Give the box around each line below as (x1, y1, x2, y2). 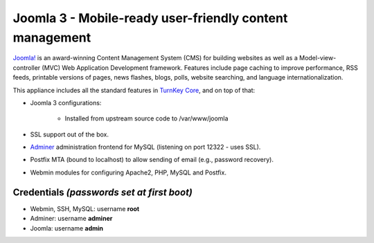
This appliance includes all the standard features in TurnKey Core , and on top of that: (12, 86, 256, 94)
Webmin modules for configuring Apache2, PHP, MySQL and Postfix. (30, 168, 226, 177)
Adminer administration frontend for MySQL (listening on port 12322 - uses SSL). (30, 143, 261, 152)
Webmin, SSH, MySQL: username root (30, 204, 140, 213)
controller (12, 63, 41, 72)
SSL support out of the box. (30, 130, 109, 138)
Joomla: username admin (30, 224, 104, 232)
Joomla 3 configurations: (30, 98, 102, 107)
